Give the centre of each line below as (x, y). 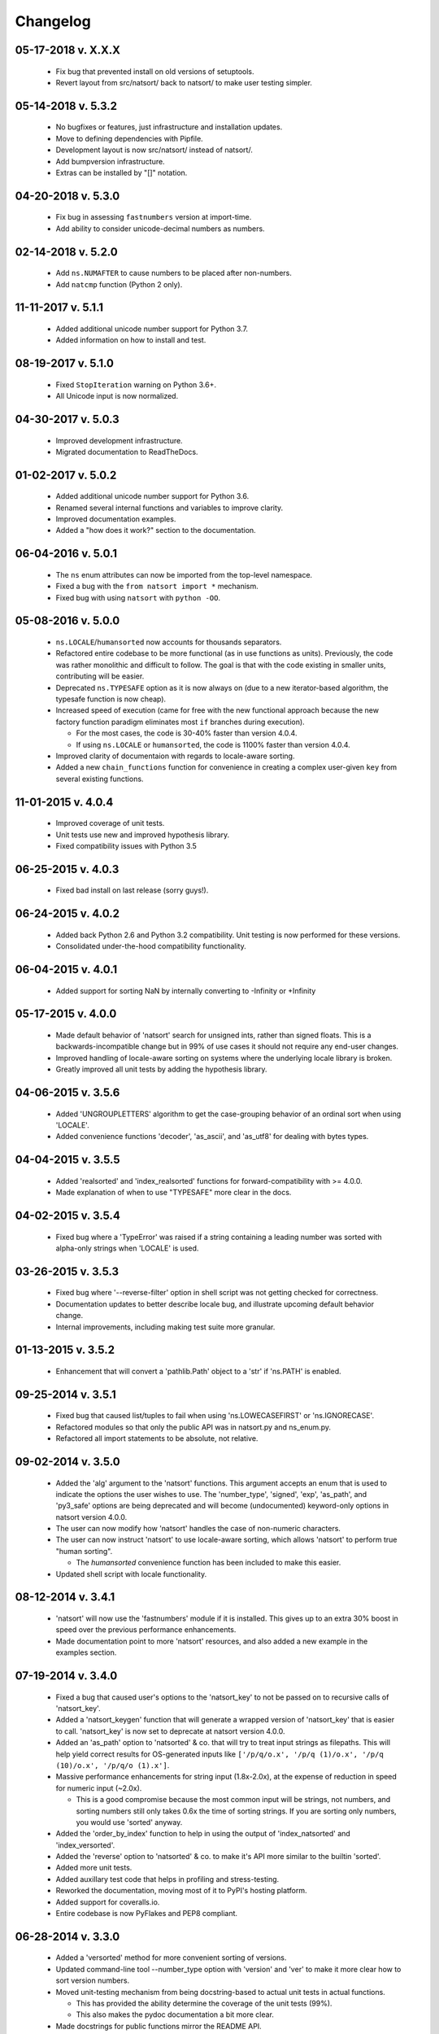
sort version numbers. (93, 1980)
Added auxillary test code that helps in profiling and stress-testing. (167, 1879)
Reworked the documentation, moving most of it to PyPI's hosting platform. (182, 1891)
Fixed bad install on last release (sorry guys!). (132, 890)
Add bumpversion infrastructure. (111, 161)
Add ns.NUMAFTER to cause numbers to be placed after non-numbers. (174, 273)
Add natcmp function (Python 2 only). (119, 284)
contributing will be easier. (100, 676)
